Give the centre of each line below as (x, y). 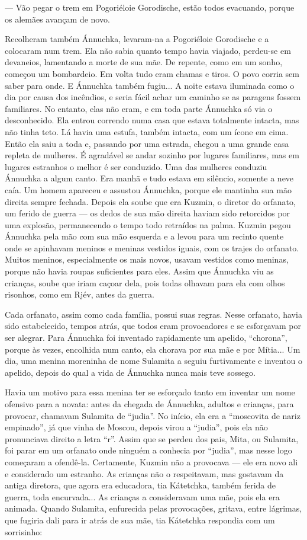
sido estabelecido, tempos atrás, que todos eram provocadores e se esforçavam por (153, 326)
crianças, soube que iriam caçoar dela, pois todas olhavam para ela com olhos (145, 282)
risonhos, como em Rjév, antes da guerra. (80, 294)
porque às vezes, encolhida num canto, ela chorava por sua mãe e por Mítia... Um (153, 349)
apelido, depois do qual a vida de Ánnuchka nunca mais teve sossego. (130, 372)
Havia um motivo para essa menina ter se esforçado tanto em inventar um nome (150, 392)
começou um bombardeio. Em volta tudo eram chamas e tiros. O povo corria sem (152, 73)
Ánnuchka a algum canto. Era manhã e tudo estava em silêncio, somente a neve (149, 178)
